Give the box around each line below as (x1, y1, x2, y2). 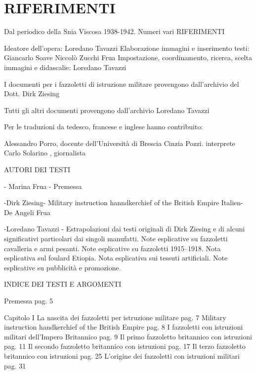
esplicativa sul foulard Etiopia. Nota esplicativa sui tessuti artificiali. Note (4, 253, 228, 263)
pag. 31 (4, 360, 26, 371)
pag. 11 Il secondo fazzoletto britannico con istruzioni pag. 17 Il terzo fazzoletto (4, 341, 246, 351)
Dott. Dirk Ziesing (4, 88, 60, 99)
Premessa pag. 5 (4, 296, 53, 305)
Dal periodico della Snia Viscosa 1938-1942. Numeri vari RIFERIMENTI (4, 26, 225, 37)
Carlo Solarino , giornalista (4, 148, 86, 158)
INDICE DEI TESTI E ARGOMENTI (4, 279, 122, 289)
